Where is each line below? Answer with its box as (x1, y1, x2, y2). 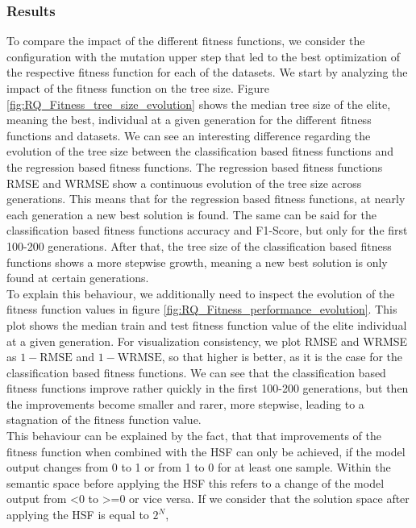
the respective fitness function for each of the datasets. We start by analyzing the (6, 64, 408, 81)
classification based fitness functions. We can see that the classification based (6, 364, 386, 380)
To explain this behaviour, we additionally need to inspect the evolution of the (6, 285, 395, 301)
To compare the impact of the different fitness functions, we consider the (6, 32, 365, 49)
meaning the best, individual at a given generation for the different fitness (6, 111, 372, 128)
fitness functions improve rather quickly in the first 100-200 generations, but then (6, 380, 409, 397)
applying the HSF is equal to (6, 506, 149, 523)
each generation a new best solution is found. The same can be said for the (6, 206, 376, 222)
